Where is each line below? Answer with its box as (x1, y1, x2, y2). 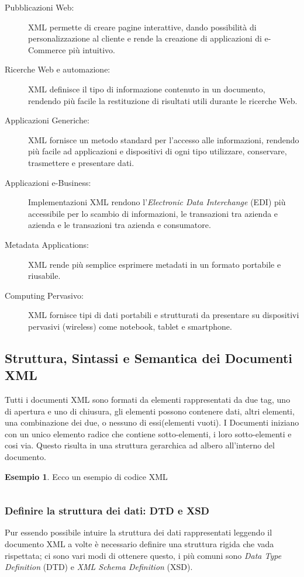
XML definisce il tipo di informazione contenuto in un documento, (28, 82, 265, 95)
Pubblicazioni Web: (5, 1, 74, 13)
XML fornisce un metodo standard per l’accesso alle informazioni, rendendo (28, 133, 299, 146)
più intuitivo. (68, 43, 115, 56)
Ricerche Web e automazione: (5, 63, 110, 75)
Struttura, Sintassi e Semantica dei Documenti (5, 348, 293, 367)
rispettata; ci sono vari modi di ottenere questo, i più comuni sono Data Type (5, 549, 282, 561)
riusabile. (28, 270, 61, 282)
